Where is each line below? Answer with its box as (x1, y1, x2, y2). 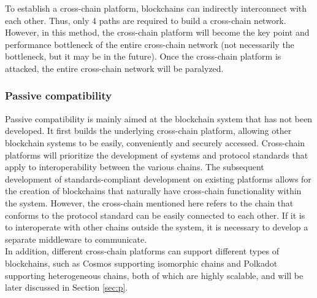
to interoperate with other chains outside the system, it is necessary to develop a (5, 221, 308, 233)
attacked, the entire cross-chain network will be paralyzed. (5, 61, 224, 74)
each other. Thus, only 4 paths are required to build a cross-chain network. (5, 14, 286, 26)
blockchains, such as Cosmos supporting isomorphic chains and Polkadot (5, 256, 278, 269)
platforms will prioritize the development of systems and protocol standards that (5, 148, 308, 161)
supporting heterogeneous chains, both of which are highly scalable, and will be (5, 269, 304, 281)
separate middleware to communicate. (5, 232, 147, 245)
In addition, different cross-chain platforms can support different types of (5, 245, 280, 257)
